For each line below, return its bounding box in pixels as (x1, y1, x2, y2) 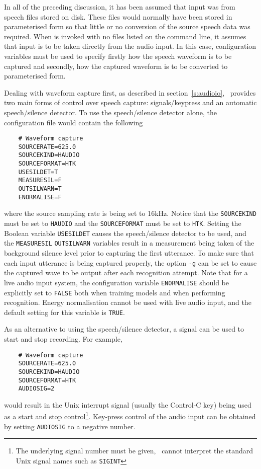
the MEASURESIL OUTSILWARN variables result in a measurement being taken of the (4, 238, 254, 248)
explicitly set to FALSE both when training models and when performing (4, 287, 225, 297)
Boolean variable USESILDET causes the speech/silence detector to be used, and (4, 227, 246, 238)
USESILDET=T (18, 168, 58, 176)
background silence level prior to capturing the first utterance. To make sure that (4, 248, 254, 258)
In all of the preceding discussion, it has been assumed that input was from (4, 2, 235, 12)
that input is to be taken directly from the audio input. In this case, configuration (4, 41, 256, 51)
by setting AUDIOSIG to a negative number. (4, 421, 136, 431)
